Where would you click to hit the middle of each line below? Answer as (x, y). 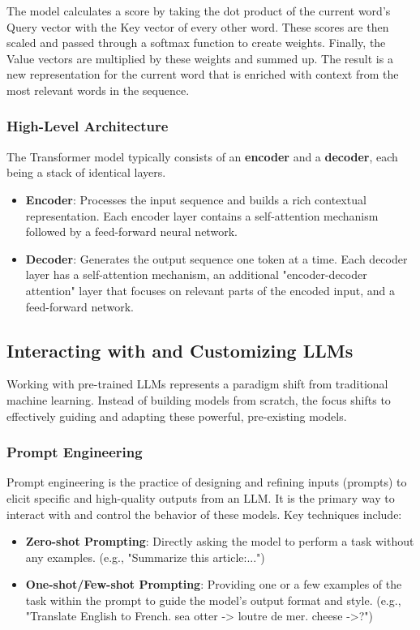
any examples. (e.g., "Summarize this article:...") (145, 557)
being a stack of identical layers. (86, 172)
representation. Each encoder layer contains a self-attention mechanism (202, 215)
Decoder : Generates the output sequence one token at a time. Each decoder (216, 258)
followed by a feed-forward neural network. (131, 231)
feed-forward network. (79, 306)
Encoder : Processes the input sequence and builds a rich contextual (196, 199)
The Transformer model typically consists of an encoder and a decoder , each (202, 156)
